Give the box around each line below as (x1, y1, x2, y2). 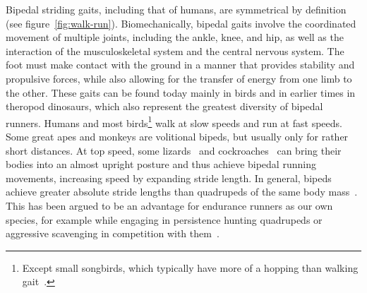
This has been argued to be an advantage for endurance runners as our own (6, 198, 333, 213)
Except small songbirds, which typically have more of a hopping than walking (22, 260, 359, 275)
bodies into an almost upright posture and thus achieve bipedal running (6, 157, 316, 172)
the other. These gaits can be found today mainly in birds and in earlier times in (6, 85, 356, 100)
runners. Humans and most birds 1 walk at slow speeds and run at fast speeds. (6, 113, 342, 130)
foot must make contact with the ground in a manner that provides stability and (6, 57, 355, 72)
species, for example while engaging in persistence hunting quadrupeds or (6, 212, 323, 227)
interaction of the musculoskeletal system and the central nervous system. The (6, 43, 344, 58)
